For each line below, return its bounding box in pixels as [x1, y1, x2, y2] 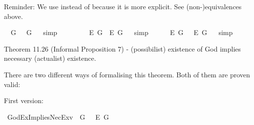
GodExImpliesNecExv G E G [7, 111, 109, 122]
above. [4, 11, 23, 21]
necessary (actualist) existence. [4, 53, 96, 63]
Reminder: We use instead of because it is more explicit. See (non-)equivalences [4, 1, 242, 11]
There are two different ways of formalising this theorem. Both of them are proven [4, 69, 250, 79]
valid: [4, 79, 21, 89]
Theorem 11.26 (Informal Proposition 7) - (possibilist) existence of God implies [4, 43, 241, 54]
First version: [4, 95, 43, 106]
